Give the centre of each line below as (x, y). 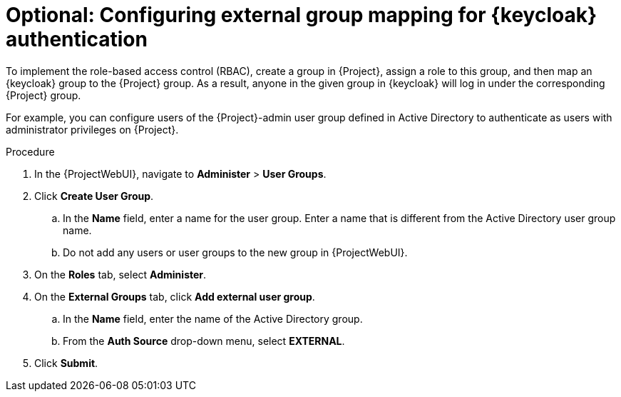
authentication (77, 39)
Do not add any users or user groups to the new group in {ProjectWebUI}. (235, 252)
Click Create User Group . (94, 196)
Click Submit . (66, 363)
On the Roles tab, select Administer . (120, 274)
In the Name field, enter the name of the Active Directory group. (213, 318)
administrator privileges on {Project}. (92, 129)
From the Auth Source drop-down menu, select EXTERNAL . (204, 341)
